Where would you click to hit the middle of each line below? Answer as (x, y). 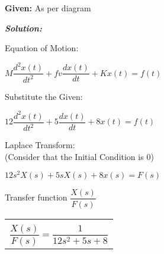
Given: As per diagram (48, 8)
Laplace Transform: (40, 145)
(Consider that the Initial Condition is (74, 156)
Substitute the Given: (44, 96)
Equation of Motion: (42, 48)
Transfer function (36, 197)
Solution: (23, 28)
